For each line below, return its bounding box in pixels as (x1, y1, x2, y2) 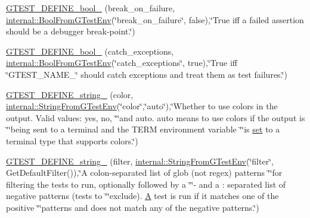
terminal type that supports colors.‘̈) (6, 134, 138, 147)
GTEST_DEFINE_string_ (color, (6, 88, 134, 100)
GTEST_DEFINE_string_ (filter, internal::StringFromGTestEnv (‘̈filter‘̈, (6, 154, 274, 167)
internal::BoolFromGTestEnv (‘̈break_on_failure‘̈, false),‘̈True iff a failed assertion (6, 13, 304, 26)
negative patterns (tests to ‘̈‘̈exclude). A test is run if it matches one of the (6, 189, 279, 202)
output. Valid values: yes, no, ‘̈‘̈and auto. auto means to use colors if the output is (6, 111, 305, 124)
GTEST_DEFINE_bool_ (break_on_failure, (6, 2, 175, 14)
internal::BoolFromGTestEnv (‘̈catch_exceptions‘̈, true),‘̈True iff (6, 56, 237, 69)
